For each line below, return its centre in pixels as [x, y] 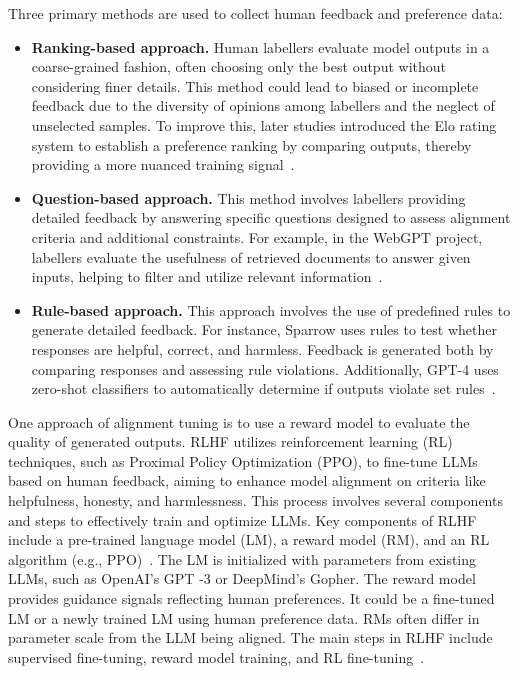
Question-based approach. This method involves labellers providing [248, 197]
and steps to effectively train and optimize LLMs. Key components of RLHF [242, 519]
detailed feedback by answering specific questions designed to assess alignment [271, 217]
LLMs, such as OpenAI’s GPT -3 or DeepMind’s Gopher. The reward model [242, 578]
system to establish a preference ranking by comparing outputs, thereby [251, 144]
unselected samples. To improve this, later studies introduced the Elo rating [264, 124]
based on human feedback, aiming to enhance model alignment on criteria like [247, 480]
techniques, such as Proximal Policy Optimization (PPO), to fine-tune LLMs [243, 460]
